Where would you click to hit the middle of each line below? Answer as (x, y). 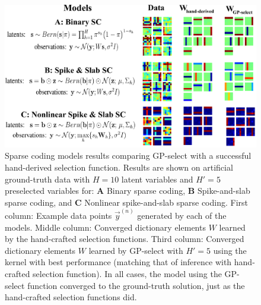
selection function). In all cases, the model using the (127, 273)
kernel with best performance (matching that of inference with (118, 262)
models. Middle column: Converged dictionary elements (105, 227)
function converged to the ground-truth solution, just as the (136, 285)
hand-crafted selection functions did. (71, 297)
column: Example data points (58, 215)
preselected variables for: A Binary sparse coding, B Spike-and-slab (128, 191)
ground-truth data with (47, 179)
